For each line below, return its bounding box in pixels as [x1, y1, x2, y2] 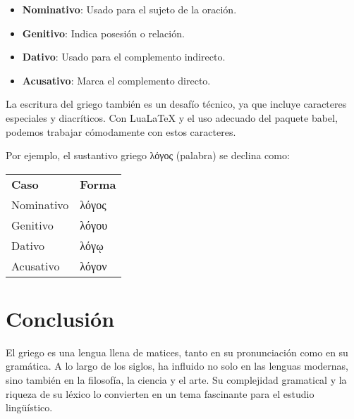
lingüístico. [6, 400, 53, 415]
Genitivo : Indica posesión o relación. [22, 25, 185, 40]
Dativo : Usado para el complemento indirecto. [22, 49, 226, 64]
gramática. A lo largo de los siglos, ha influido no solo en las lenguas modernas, [6, 358, 348, 373]
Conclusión [6, 304, 115, 332]
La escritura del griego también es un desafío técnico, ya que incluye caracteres [6, 96, 347, 111]
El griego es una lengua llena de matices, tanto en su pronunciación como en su [6, 344, 348, 359]
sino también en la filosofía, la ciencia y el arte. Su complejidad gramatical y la [6, 373, 347, 387]
